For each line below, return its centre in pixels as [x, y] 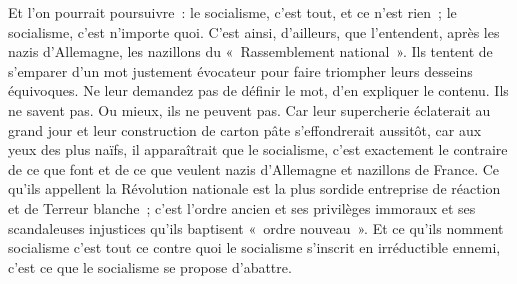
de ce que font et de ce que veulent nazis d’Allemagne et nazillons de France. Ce [254, 168]
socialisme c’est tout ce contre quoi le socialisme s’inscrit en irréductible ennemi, [254, 247]
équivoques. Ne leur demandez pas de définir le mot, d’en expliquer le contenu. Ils [258, 90]
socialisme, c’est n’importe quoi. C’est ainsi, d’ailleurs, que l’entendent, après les [254, 31]
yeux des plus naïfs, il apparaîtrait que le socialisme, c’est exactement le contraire [258, 149]
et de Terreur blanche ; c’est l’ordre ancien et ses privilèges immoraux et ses [242, 207]
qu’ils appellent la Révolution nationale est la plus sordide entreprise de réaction [254, 188]
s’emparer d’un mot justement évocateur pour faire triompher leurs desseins [240, 70]
